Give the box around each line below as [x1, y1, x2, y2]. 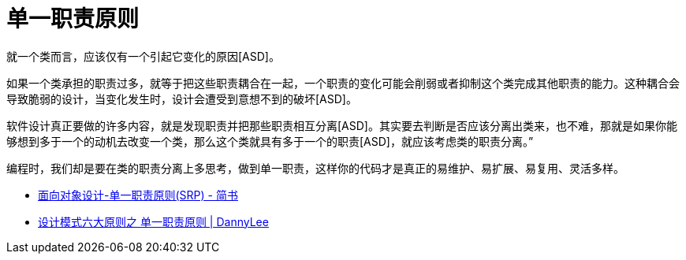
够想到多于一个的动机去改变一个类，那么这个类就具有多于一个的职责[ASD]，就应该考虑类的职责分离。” [6, 134, 534, 148]
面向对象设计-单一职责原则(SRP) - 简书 [38, 188, 238, 202]
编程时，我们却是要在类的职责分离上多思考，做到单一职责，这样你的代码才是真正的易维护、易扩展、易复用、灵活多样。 [6, 161, 624, 175]
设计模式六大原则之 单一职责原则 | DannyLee [38, 214, 269, 228]
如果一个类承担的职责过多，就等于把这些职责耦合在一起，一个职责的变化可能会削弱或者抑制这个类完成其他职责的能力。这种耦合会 [6, 76, 680, 90]
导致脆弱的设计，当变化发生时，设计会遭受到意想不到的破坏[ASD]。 [6, 91, 357, 106]
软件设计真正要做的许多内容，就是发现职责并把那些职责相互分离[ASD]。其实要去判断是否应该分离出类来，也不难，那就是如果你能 [6, 118, 677, 132]
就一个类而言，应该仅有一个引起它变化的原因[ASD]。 [6, 49, 280, 63]
